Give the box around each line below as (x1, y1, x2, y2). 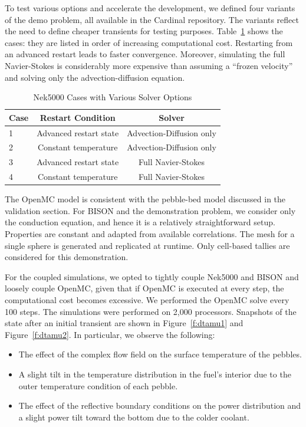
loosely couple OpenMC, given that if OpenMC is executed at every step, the (5, 282, 284, 294)
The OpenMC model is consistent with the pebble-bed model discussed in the (5, 193, 286, 205)
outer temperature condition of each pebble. (18, 379, 178, 392)
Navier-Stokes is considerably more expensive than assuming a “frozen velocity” (5, 59, 293, 71)
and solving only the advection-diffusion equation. (5, 71, 185, 83)
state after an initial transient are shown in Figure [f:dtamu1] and (5, 317, 244, 329)
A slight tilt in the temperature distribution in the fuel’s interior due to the (18, 367, 291, 380)
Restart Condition (40, 111, 116, 123)
